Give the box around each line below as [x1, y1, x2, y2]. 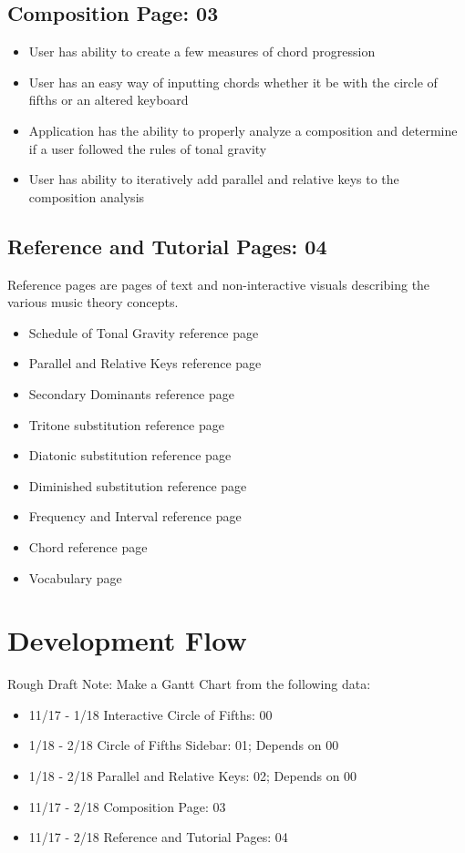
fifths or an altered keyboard [28, 90, 189, 109]
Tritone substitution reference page [28, 415, 224, 434]
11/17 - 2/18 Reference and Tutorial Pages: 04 [28, 827, 288, 847]
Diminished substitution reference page [28, 476, 247, 495]
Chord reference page [28, 537, 148, 556]
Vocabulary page [28, 568, 122, 587]
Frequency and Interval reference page [28, 507, 242, 526]
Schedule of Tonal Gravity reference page [28, 323, 259, 342]
